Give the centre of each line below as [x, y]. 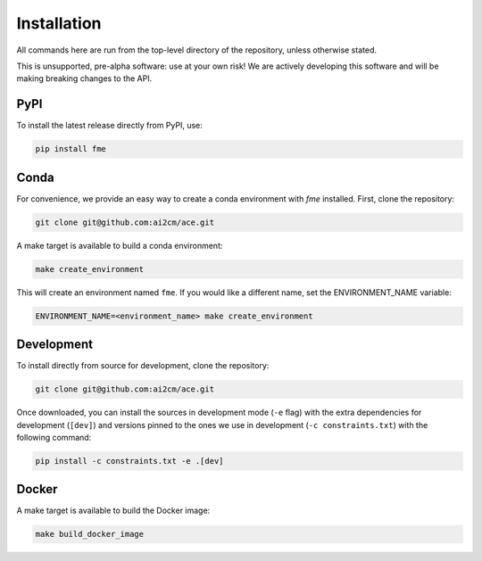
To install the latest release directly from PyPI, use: [109, 126]
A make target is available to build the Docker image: [113, 511]
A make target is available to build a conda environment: [120, 245]
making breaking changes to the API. [84, 78]
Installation [59, 23]
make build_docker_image [90, 534]
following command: [54, 437]
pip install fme [71, 149]
